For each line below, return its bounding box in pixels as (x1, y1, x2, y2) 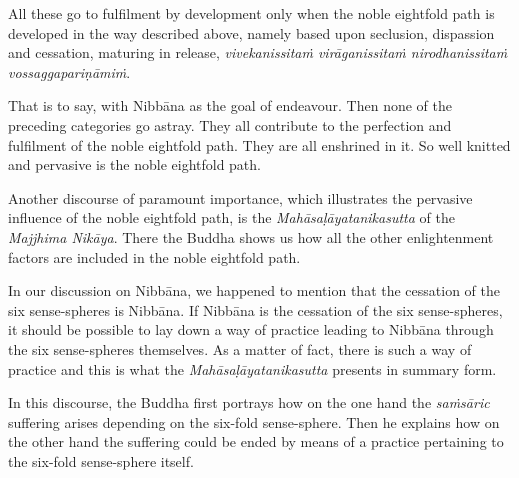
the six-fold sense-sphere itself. (8, 450, 194, 471)
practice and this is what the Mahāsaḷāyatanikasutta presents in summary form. (8, 358, 497, 379)
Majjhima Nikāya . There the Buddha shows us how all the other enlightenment (8, 226, 494, 247)
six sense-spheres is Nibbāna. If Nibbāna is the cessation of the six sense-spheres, (8, 299, 503, 320)
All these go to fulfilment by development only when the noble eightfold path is (8, 3, 495, 23)
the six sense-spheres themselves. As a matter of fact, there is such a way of (8, 338, 472, 359)
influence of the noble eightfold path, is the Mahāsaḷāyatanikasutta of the (8, 207, 455, 228)
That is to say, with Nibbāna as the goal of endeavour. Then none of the (8, 95, 452, 116)
